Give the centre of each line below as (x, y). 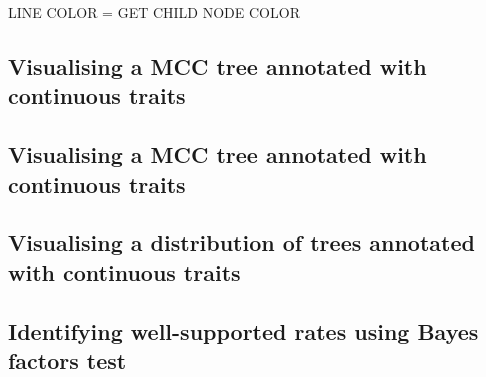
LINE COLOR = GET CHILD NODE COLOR (154, 12)
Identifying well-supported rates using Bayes (243, 330)
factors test (67, 359)
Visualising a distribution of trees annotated (241, 242)
